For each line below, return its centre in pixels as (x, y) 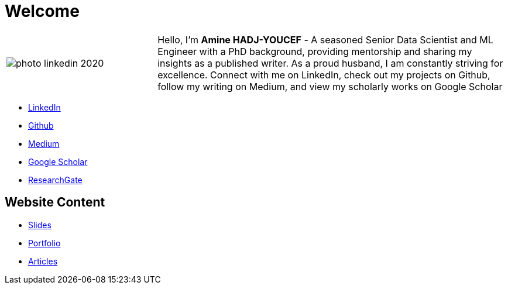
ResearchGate (55, 180)
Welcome (42, 11)
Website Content (55, 202)
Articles (43, 261)
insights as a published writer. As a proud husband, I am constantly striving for (330, 63)
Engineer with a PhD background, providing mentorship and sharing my (315, 51)
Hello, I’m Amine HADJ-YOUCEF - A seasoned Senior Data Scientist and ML (325, 39)
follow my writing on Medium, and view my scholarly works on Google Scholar (330, 86)
